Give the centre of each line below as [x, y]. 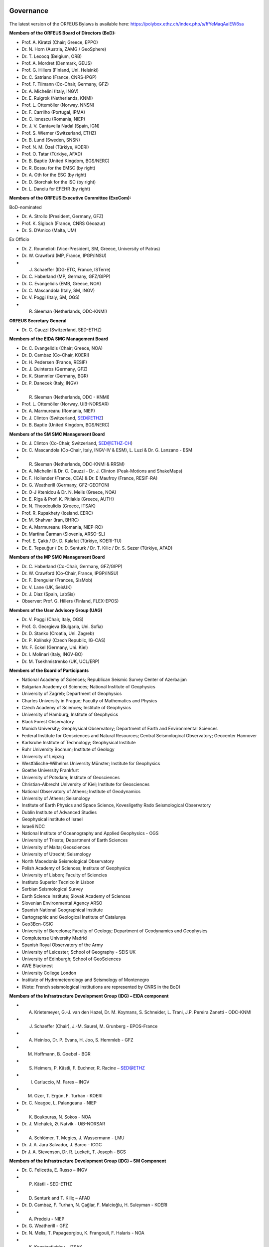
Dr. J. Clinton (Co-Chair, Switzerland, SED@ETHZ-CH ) [77, 443]
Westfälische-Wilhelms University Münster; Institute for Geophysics [91, 764]
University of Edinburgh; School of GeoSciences [71, 959]
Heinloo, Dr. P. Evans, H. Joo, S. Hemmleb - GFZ [84, 1040]
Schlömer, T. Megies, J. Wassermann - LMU [79, 1138]
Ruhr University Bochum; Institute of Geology [68, 749]
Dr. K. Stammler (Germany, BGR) [55, 376]
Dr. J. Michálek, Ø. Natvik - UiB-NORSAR [64, 1124]
